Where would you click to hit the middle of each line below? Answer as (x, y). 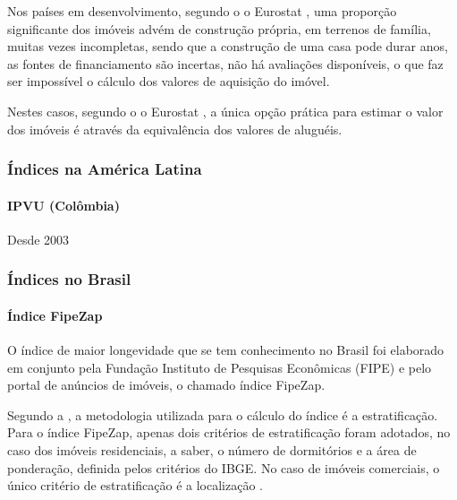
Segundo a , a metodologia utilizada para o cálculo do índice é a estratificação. (223, 414)
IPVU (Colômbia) (63, 205)
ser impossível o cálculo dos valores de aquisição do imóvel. (169, 81)
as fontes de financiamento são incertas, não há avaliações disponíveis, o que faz (225, 63)
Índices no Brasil (69, 279)
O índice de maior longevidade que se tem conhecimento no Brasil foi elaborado (226, 350)
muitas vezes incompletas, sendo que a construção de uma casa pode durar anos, (228, 46)
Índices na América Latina (105, 169)
